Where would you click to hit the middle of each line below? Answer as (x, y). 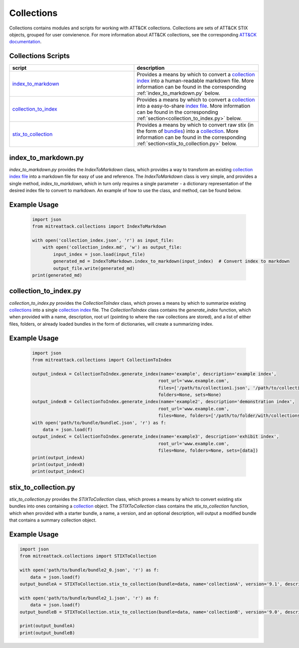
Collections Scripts (39, 56)
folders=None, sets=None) (190, 395)
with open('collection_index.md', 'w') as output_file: (112, 247)
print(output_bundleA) (47, 626)
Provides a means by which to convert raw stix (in (195, 125)
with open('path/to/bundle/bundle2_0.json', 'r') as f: (89, 570)
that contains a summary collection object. (53, 520)
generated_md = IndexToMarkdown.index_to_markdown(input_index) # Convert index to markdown (171, 261)
